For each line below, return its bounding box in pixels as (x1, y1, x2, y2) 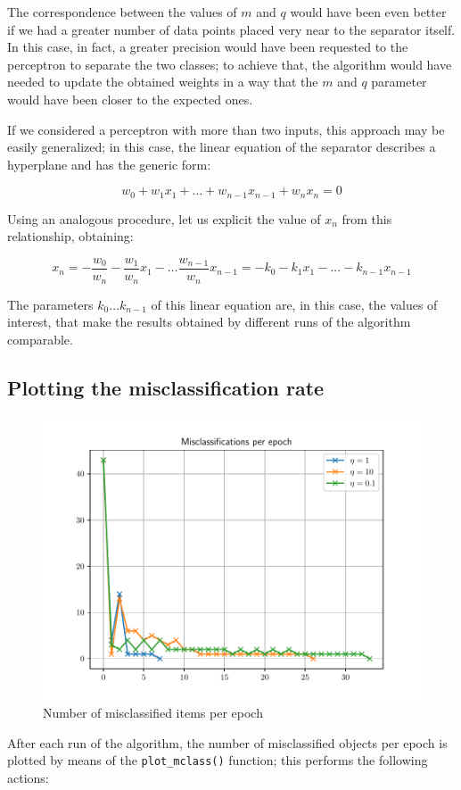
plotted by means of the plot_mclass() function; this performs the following (7, 751, 428, 769)
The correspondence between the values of (7, 3, 237, 21)
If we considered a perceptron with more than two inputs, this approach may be (7, 120, 445, 138)
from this (342, 209, 392, 228)
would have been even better (290, 3, 447, 21)
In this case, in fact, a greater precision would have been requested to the (7, 37, 408, 56)
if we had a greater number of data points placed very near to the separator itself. (7, 20, 456, 38)
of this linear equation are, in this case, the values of (151, 295, 438, 313)
